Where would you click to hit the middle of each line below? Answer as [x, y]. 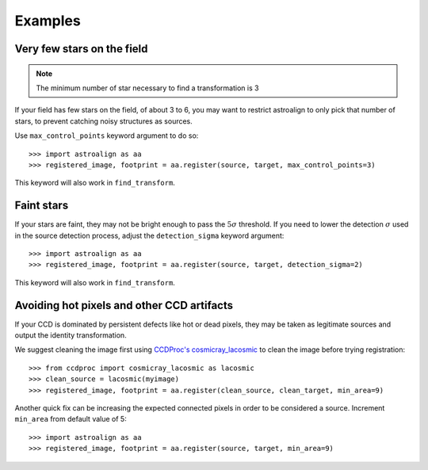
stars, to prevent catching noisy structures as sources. [104, 121]
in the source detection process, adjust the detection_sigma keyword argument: [149, 235]
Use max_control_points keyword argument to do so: [107, 136]
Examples [48, 21]
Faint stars [42, 206]
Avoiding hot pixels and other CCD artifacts [124, 305]
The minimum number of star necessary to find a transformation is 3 [147, 88]
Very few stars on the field [81, 49]
